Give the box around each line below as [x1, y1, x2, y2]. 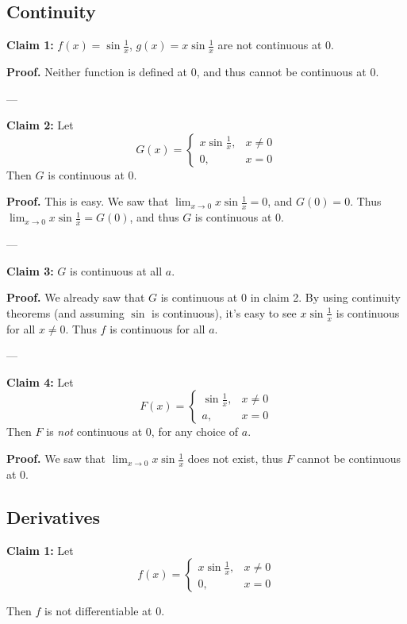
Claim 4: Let [6, 373, 74, 390]
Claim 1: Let [6, 541, 74, 558]
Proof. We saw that [6, 450, 106, 467]
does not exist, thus [187, 450, 283, 467]
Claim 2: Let [6, 117, 74, 133]
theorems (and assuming [6, 304, 125, 321]
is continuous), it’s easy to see [152, 304, 297, 321]
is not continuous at [46, 423, 143, 440]
